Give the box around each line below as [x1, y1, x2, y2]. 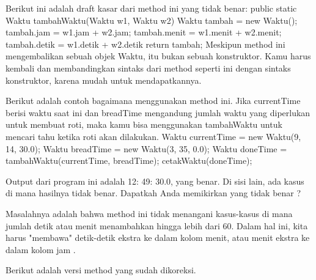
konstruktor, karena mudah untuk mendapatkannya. [6, 73, 202, 86]
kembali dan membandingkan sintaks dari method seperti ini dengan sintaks [6, 61, 291, 74]
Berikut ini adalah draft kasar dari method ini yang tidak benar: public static [6, 2, 297, 14]
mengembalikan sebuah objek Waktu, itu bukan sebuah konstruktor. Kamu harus [6, 50, 311, 62]
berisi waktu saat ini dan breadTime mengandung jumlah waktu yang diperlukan [6, 106, 310, 119]
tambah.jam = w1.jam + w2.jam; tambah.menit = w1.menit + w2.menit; [6, 26, 282, 39]
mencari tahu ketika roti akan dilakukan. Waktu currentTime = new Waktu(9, [6, 130, 301, 142]
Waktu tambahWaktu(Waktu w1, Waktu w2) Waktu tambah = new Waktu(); [6, 13, 298, 26]
